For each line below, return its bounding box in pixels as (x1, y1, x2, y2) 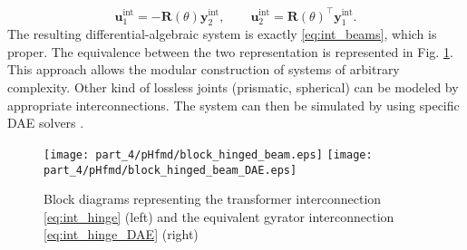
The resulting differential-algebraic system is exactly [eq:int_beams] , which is (7, 24, 437, 43)
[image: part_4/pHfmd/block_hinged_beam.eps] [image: (44, 148, 373, 161)
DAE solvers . (7, 113, 84, 132)
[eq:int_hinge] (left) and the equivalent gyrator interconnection (44, 207, 394, 226)
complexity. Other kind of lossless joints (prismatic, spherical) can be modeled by (7, 78, 459, 97)
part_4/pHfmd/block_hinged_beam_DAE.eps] (44, 163, 297, 177)
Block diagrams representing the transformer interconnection (44, 189, 382, 208)
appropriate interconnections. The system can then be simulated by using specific (7, 95, 460, 114)
